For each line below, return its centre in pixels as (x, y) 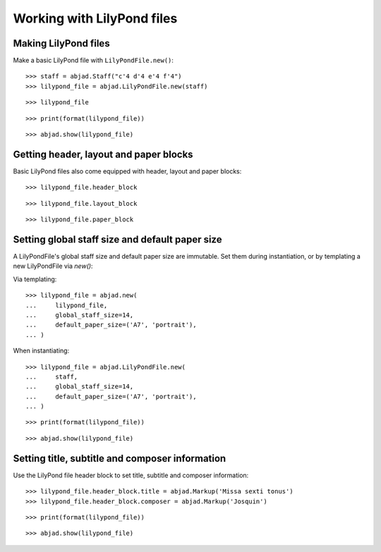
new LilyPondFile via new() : (53, 266)
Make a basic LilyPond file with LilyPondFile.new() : (93, 61)
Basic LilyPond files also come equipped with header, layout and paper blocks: (127, 171)
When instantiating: (41, 351)
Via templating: (35, 279)
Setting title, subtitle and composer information (120, 458)
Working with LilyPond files (95, 18)
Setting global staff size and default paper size (117, 239)
